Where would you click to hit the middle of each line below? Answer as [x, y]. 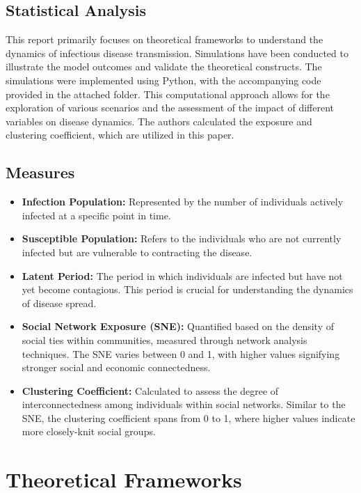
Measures [40, 172]
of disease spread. [59, 303]
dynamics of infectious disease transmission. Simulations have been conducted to [177, 53]
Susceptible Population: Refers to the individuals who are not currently [182, 238]
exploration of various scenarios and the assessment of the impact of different [170, 108]
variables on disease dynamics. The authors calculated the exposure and [159, 121]
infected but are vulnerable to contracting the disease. [137, 252]
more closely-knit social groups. [89, 431]
